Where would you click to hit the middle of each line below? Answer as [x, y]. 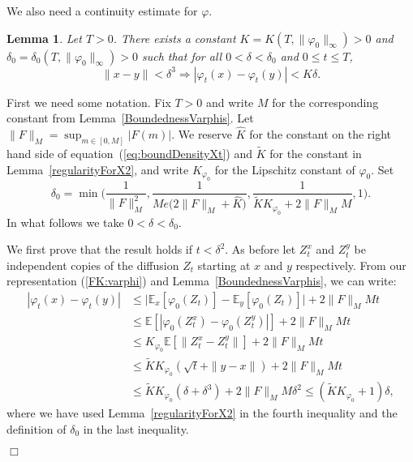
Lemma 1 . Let [44, 38]
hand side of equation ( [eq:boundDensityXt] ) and [129, 154]
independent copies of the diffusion [93, 265]
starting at [224, 265]
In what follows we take [65, 222]
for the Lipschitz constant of [285, 169]
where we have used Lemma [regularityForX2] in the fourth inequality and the [202, 413]
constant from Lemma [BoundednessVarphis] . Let [130, 118]
